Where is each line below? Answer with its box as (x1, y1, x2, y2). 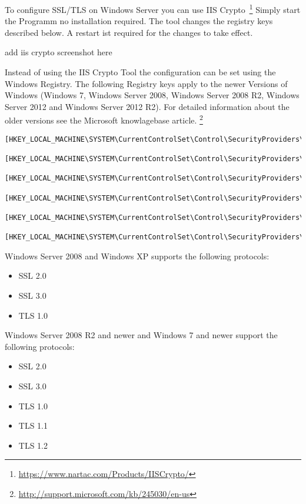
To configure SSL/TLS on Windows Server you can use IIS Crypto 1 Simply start (5, 2, 301, 15)
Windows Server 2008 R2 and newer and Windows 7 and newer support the (5, 329, 278, 341)
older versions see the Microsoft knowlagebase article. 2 (5, 112, 203, 126)
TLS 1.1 (18, 419, 48, 432)
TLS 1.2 (18, 439, 48, 451)
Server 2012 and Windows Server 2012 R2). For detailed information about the (5, 100, 290, 112)
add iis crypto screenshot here (5, 46, 112, 58)
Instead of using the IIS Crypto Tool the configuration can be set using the (5, 66, 276, 78)
